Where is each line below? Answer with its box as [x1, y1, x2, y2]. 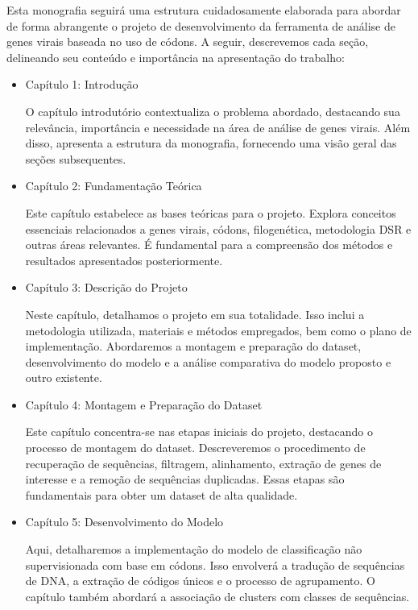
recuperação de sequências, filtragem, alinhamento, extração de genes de [25, 454, 382, 471]
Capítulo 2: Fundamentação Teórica [25, 177, 202, 194]
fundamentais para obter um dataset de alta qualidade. [25, 486, 298, 503]
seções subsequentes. [25, 150, 126, 167]
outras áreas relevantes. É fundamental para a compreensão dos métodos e [25, 236, 393, 253]
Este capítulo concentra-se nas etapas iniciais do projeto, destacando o [25, 423, 374, 440]
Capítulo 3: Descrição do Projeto [25, 279, 188, 296]
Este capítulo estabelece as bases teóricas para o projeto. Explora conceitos [25, 204, 396, 221]
